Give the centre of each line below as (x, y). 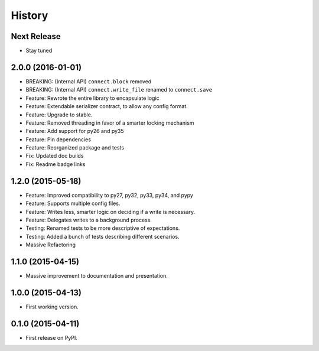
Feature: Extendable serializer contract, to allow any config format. (107, 106)
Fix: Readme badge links (56, 164)
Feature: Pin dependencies (58, 139)
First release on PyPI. (52, 337)
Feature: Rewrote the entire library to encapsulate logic (92, 98)
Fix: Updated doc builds (55, 156)
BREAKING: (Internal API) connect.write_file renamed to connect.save (119, 90)
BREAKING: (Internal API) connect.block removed (89, 81)
